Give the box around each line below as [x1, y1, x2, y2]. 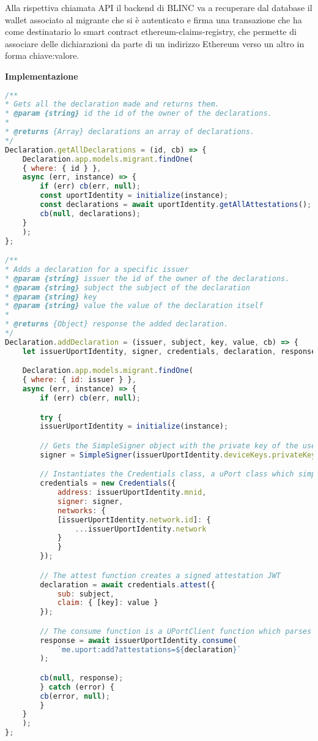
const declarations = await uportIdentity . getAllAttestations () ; [40, 200, 312, 209]
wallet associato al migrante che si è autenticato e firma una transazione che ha [5, 13, 302, 26]
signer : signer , [57, 497, 124, 506]
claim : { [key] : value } [57, 598, 158, 607]
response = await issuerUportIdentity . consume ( [40, 636, 237, 645]
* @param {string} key [5, 292, 97, 301]
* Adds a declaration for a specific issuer [5, 265, 189, 274]
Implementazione [5, 69, 78, 82]
